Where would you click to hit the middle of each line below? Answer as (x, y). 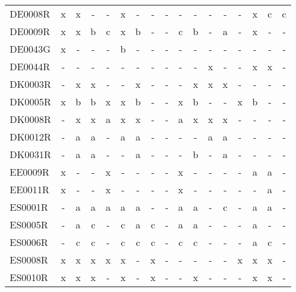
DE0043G (30, 49)
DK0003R (31, 84)
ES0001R (29, 207)
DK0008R (31, 119)
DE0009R (30, 31)
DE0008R (30, 14)
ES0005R (29, 224)
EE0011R (30, 189)
